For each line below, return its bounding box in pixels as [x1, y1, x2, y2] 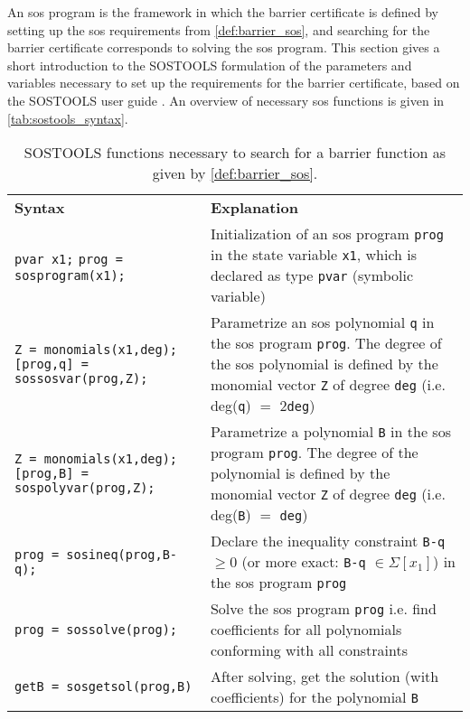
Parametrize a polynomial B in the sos [210, 421, 451, 443]
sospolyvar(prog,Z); [14, 480, 155, 495]
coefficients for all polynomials [210, 619, 402, 640]
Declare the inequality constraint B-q [210, 530, 446, 552]
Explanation [210, 197, 298, 219]
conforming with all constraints [210, 640, 409, 661]
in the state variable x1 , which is [210, 244, 418, 266]
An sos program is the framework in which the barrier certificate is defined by [7, 3, 439, 21]
